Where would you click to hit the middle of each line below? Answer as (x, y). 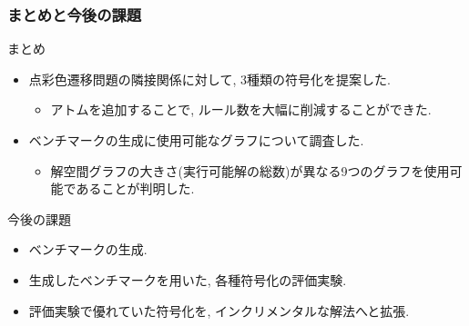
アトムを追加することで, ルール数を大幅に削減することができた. (241, 109)
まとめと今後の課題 (75, 14)
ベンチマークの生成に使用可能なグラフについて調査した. (196, 140)
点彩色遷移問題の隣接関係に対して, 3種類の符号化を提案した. (209, 79)
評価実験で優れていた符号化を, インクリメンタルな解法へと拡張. (219, 310)
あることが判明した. (135, 188)
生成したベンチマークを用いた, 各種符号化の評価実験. (188, 279)
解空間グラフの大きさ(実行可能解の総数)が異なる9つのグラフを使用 (250, 170)
